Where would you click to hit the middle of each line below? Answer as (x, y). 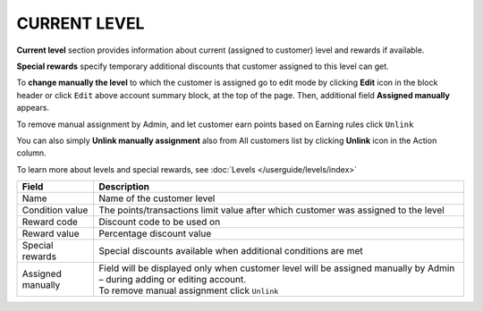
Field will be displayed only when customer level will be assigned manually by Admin (277, 268)
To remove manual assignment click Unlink (189, 290)
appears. (33, 108)
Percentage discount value (155, 234)
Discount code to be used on (160, 222)
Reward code (50, 222)
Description (124, 187)
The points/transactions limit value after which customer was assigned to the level (271, 210)
